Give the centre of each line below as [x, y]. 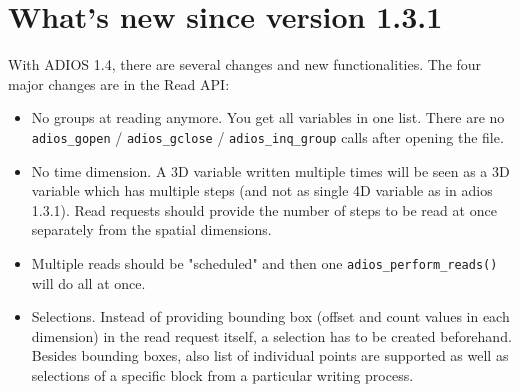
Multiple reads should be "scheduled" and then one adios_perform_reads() [264, 262]
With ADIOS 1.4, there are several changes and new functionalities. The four [245, 64]
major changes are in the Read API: [119, 83]
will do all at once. [88, 282]
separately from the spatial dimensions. [151, 229]
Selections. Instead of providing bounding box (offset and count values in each [270, 316]
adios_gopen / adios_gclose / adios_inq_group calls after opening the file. [267, 136]
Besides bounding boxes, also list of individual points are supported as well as [270, 355]
